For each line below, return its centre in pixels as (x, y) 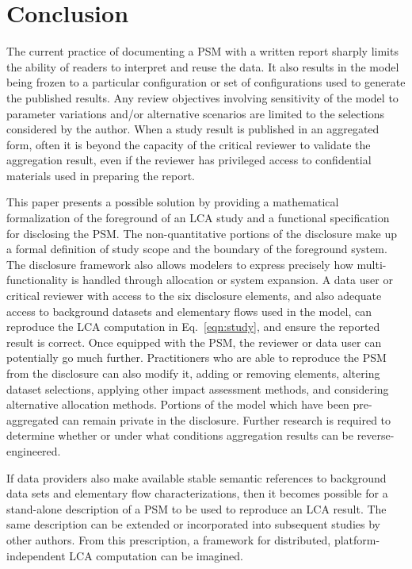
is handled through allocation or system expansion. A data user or (232, 280)
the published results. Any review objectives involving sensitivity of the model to (202, 97)
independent (36, 555)
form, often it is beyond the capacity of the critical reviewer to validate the (189, 144)
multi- (372, 264)
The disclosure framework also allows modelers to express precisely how (180, 264)
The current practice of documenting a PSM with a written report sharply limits (202, 51)
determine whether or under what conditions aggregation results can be (180, 435)
